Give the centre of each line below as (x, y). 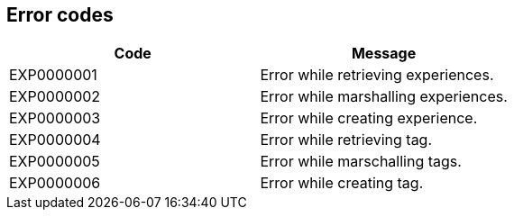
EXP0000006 (55, 183)
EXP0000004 (55, 140)
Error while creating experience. (369, 118)
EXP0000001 (53, 75)
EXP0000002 (55, 97)
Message (384, 54)
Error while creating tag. (342, 183)
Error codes (60, 15)
